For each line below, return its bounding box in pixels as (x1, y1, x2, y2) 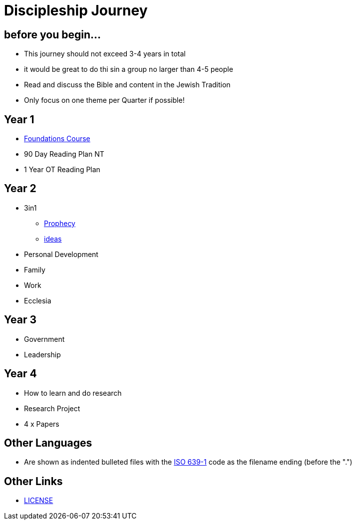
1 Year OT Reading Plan (24, 165, 100, 174)
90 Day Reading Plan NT (24, 150, 104, 159)
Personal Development (24, 250, 98, 259)
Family (24, 265, 45, 274)
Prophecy (44, 219, 75, 228)
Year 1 (4, 113, 34, 126)
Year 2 (4, 182, 36, 195)
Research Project (24, 404, 80, 413)
